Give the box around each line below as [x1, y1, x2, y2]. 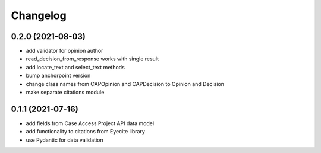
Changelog [11, 9, 67, 22]
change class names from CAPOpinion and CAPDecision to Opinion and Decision [26, 80, 224, 87]
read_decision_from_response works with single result [26, 55, 159, 62]
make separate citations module [26, 89, 105, 96]
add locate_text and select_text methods [26, 63, 125, 71]
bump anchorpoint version [26, 72, 91, 79]
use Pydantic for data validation [26, 136, 103, 144]
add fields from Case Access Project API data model [26, 119, 155, 127]
